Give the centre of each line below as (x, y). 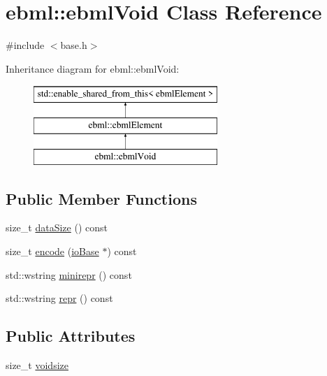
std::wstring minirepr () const (69, 274)
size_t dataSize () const (57, 227)
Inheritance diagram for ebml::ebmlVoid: (93, 68)
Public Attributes (71, 336)
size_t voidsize (37, 365)
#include (25, 45)
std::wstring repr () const (59, 298)
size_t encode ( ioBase (52, 251)
